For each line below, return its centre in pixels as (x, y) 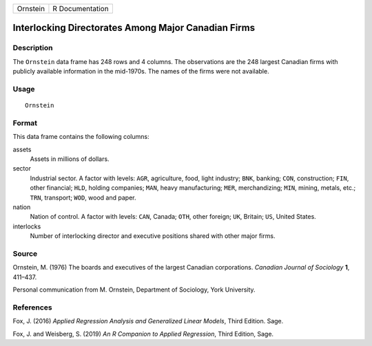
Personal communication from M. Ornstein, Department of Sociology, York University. (134, 290)
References (32, 307)
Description (33, 48)
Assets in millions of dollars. (70, 159)
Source (25, 253)
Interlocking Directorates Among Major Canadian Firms (134, 28)
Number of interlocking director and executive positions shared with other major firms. (153, 236)
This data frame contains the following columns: (81, 137)
